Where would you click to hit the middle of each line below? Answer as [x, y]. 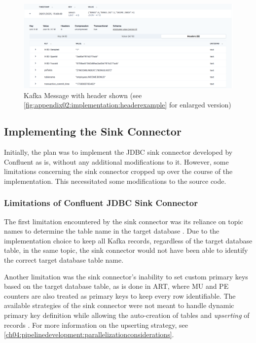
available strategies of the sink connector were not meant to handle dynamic [119, 305]
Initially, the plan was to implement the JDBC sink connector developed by [118, 152]
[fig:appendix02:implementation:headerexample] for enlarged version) [128, 105]
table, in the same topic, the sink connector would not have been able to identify [126, 250]
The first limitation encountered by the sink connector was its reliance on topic [124, 221]
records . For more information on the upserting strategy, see [96, 325]
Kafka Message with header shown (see [83, 95]
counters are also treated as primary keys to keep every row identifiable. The [120, 295]
